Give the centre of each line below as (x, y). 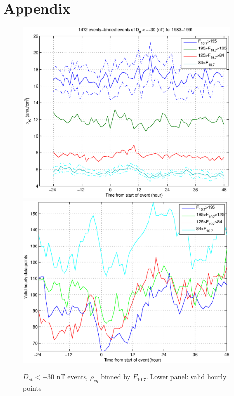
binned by (116, 377)
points (32, 388)
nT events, (72, 377)
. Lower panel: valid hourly (186, 377)
